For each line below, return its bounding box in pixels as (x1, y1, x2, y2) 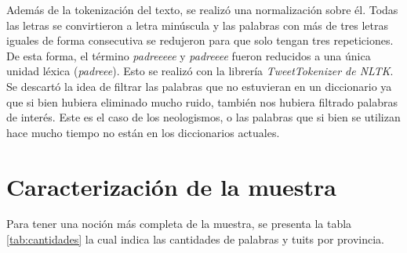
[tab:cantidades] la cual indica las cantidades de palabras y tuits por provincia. (6, 231, 384, 248)
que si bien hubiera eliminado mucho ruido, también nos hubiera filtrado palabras (6, 93, 398, 110)
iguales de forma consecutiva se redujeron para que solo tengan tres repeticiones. (6, 32, 394, 49)
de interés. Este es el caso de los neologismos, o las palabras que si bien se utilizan (6, 109, 401, 125)
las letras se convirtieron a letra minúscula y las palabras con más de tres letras (6, 16, 389, 33)
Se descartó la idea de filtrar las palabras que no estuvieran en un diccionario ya (6, 78, 392, 94)
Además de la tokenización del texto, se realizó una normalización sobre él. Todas (6, 2, 398, 17)
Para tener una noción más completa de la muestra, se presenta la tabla (6, 215, 352, 232)
